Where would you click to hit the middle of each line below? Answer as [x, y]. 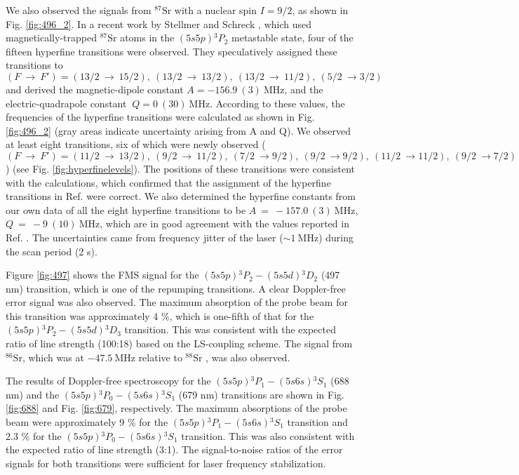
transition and [318, 422]
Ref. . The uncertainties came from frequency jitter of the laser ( [144, 237]
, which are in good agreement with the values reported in [224, 223]
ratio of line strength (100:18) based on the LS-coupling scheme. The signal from [179, 343]
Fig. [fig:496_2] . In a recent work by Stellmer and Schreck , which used [159, 24]
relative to [160, 357]
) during [336, 237]
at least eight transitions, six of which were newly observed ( [136, 144]
